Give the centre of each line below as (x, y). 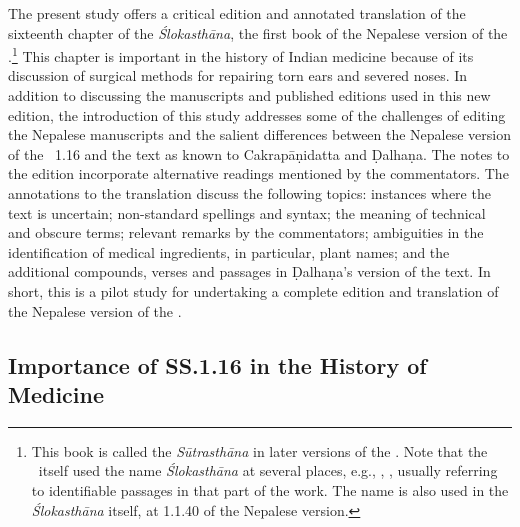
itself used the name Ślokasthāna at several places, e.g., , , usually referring (268, 470)
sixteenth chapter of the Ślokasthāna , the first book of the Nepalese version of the (258, 32)
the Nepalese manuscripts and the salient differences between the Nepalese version (260, 134)
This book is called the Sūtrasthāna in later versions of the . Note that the (259, 450)
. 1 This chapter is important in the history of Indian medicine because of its (241, 54)
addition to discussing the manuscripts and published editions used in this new (249, 95)
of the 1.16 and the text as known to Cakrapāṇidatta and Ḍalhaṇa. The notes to (259, 153)
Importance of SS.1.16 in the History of (217, 364)
